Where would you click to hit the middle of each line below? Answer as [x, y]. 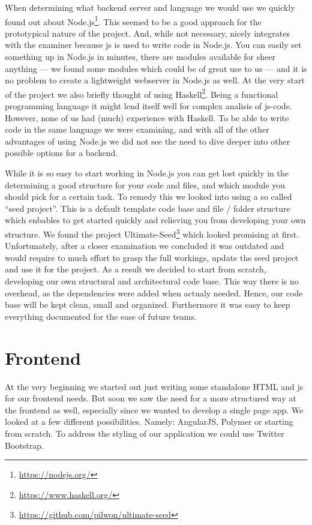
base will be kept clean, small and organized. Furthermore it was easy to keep [148, 304]
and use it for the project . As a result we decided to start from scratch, [136, 269]
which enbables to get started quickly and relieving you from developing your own [155, 220]
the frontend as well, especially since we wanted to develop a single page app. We [154, 409]
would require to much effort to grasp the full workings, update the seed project [152, 257]
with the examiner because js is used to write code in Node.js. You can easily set [153, 45]
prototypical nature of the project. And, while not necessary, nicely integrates [147, 33]
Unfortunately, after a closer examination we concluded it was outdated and [145, 246]
